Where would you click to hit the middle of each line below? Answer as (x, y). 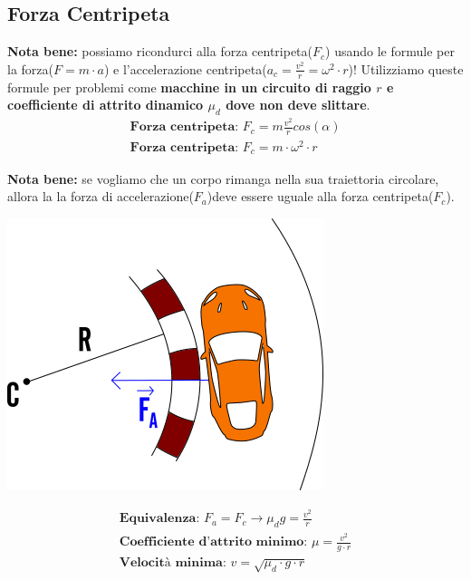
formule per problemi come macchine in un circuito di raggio (189, 87)
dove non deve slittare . (298, 105)
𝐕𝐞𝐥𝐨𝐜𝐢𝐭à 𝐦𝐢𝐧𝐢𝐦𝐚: (173, 563)
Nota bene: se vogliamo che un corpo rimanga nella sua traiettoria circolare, (223, 178)
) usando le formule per (390, 51)
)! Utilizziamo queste (406, 68)
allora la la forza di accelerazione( (101, 196)
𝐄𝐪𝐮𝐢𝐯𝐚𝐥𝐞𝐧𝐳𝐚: (159, 519)
